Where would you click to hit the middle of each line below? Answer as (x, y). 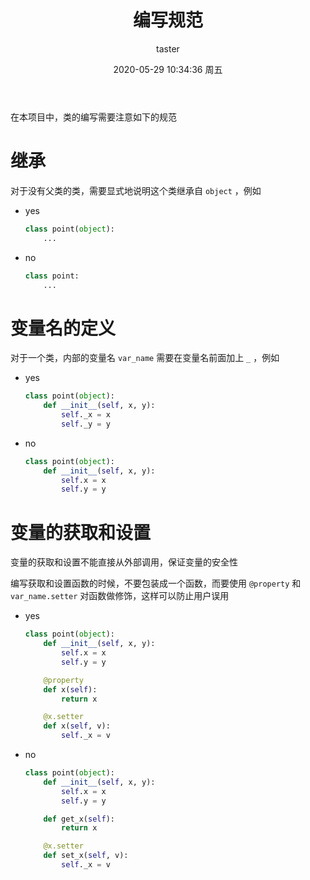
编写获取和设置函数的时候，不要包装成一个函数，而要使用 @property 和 (156, 583)
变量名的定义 (63, 328)
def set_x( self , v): (86, 856)
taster (168, 48)
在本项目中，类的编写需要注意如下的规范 (93, 117)
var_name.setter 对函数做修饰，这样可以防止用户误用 (120, 596)
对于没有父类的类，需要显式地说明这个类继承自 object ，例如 (136, 190)
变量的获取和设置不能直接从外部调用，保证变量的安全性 (124, 562)
